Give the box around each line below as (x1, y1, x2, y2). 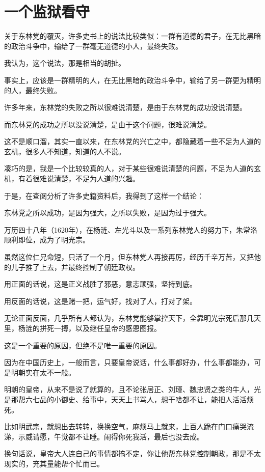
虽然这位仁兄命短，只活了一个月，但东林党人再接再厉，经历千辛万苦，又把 (4, 252, 254, 262)
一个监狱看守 (4, 1, 90, 22)
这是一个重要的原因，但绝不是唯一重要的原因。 (4, 340, 161, 350)
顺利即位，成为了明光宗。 (4, 234, 90, 245)
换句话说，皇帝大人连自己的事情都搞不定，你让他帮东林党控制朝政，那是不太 (4, 448, 261, 459)
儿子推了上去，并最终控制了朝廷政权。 (11, 261, 140, 272)
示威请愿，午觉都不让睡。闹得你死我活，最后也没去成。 (18, 431, 204, 441)
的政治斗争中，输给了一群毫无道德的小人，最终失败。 (4, 40, 182, 51)
